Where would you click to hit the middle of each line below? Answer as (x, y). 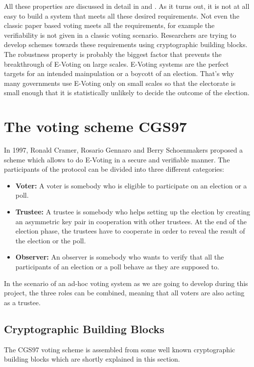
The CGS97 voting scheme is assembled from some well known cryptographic (120, 349)
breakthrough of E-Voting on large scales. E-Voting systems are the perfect (116, 64)
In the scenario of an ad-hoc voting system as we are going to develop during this (126, 283)
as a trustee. (22, 302)
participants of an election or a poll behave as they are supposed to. (117, 266)
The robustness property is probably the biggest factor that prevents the (113, 54)
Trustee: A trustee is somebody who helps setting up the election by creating (133, 212)
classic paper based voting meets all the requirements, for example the (109, 25)
